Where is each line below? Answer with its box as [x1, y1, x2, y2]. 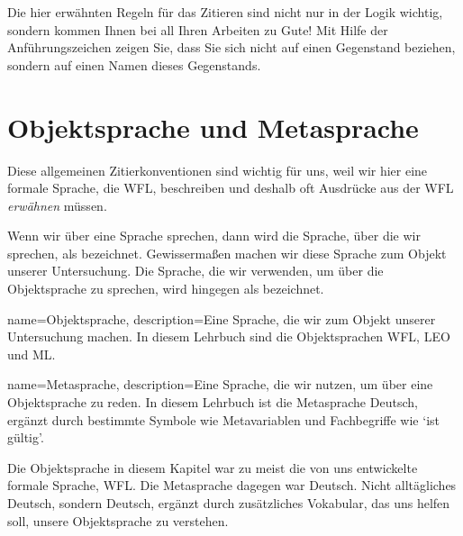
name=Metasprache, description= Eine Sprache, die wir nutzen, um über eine [7, 375, 433, 394]
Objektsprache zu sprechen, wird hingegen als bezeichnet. [7, 279, 324, 298]
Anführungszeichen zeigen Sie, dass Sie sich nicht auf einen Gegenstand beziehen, [7, 38, 456, 57]
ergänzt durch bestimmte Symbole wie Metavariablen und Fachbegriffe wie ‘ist [7, 410, 440, 429]
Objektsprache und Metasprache [7, 108, 419, 145]
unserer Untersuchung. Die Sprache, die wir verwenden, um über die [7, 261, 384, 280]
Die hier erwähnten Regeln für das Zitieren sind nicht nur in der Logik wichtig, [7, 3, 443, 21]
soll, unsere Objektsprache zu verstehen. [7, 511, 229, 530]
